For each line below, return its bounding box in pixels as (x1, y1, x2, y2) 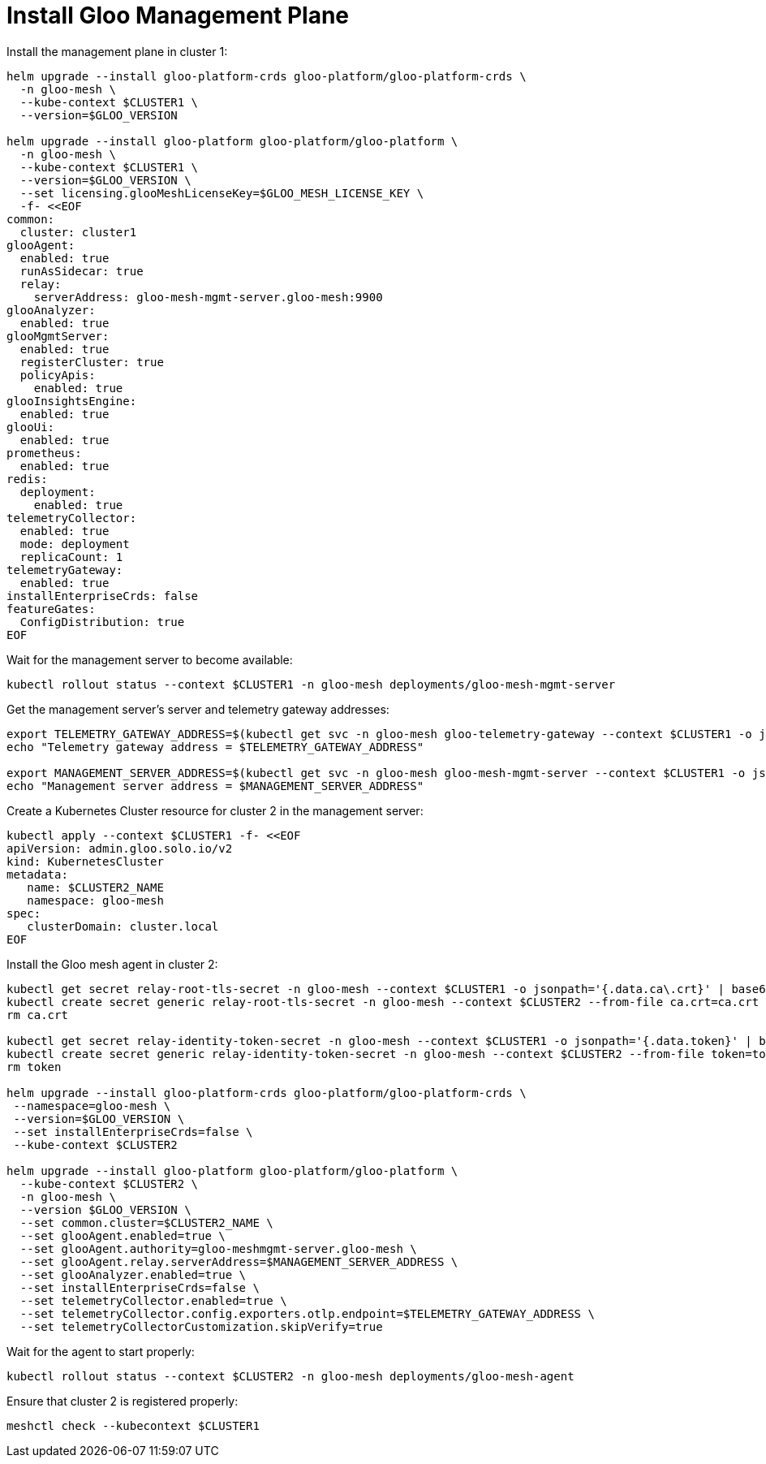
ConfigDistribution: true (19, 615, 185, 628)
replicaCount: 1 (19, 550, 123, 564)
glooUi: (6, 420, 55, 434)
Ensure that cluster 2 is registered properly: (6, 1393, 239, 1408)
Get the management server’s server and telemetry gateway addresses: (6, 702, 389, 716)
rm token (6, 1060, 62, 1073)
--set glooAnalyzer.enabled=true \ (19, 1268, 247, 1281)
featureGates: (6, 602, 96, 615)
